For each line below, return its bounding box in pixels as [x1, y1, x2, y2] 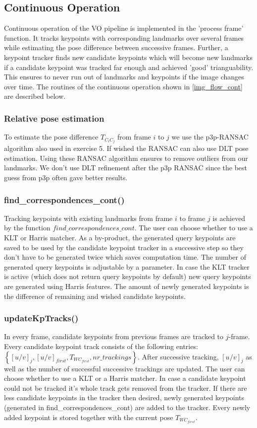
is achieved [212, 213, 246, 223]
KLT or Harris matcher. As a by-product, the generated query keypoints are [4, 232, 236, 243]
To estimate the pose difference [4, 132, 99, 142]
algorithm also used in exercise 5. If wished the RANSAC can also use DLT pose [4, 143, 249, 153]
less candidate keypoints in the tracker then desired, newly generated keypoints [4, 392, 245, 403]
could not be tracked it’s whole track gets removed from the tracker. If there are [4, 382, 247, 393]
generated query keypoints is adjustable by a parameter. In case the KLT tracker [4, 261, 250, 272]
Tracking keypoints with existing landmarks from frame [4, 213, 173, 223]
